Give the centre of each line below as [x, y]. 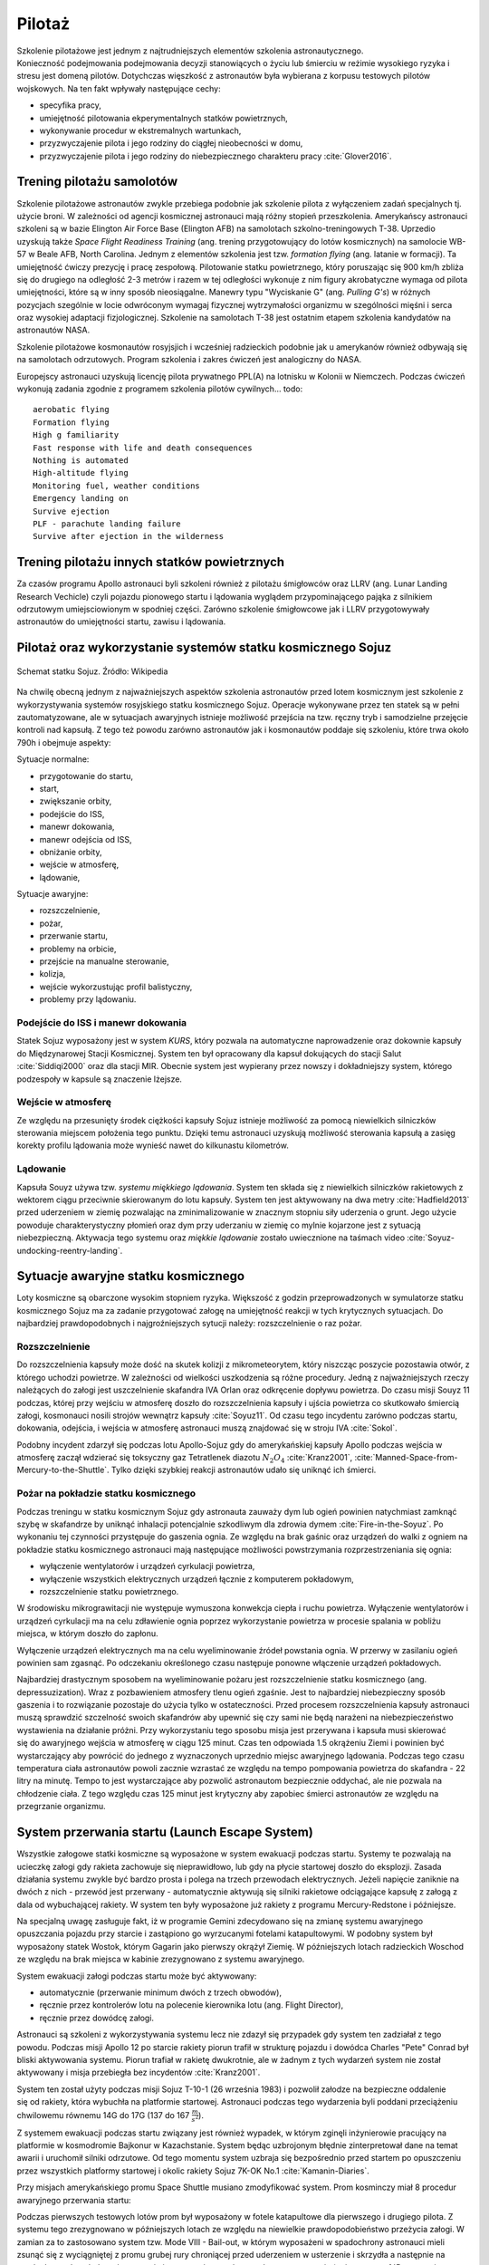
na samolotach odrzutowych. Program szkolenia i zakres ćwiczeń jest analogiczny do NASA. [189, 360]
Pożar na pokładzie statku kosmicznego [106, 1493]
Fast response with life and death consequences [143, 448]
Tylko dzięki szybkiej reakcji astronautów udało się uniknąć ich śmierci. [244, 1470]
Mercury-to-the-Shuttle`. [63, 1470]
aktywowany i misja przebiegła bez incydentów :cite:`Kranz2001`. [139, 2072]
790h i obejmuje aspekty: [64, 742]
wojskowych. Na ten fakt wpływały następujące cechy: [119, 88]
